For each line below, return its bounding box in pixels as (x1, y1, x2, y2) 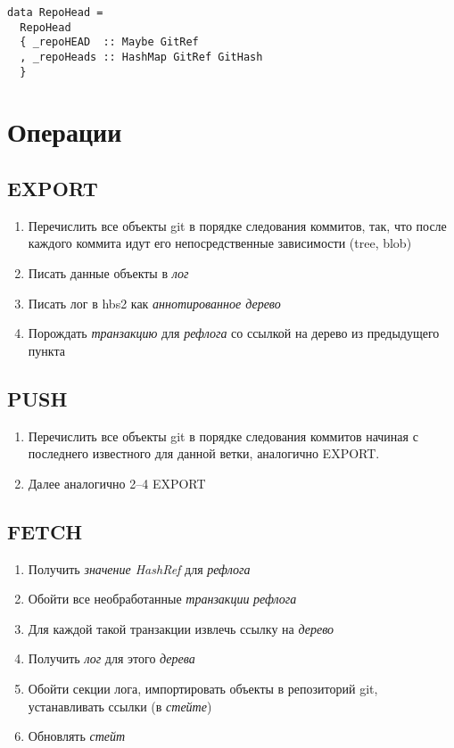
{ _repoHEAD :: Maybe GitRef (20, 36, 199, 49)
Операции (7, 113, 122, 150)
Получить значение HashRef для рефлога (28, 559, 251, 578)
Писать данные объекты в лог (28, 264, 189, 283)
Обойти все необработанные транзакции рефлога (28, 589, 297, 608)
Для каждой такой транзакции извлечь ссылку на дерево (28, 619, 334, 637)
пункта (28, 341, 65, 359)
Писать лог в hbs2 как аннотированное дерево (28, 293, 281, 312)
